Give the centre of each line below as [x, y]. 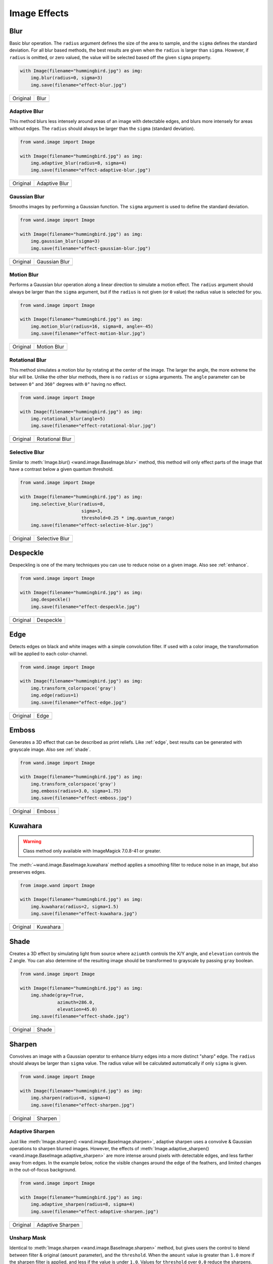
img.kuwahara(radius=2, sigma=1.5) [75, 907]
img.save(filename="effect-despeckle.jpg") [85, 606]
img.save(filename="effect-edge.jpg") [79, 702]
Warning [32, 841]
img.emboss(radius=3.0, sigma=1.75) [76, 791]
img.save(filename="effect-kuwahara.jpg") [84, 914]
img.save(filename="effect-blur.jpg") [79, 85]
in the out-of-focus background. [43, 1170]
